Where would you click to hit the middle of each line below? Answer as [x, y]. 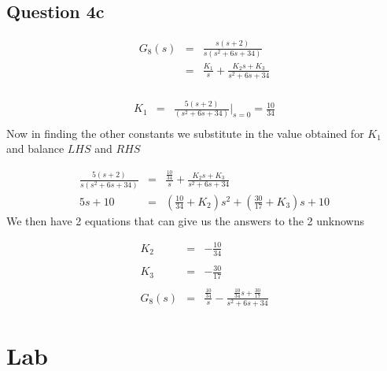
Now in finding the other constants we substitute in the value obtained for [185, 133]
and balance [35, 148]
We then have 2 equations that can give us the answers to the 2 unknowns [185, 220]
